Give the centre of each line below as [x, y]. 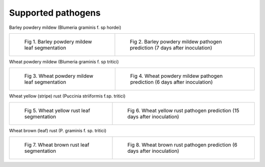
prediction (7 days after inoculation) [171, 48]
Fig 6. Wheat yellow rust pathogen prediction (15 [183, 110]
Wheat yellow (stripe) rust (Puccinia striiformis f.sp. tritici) [67, 96]
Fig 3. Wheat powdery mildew [59, 76]
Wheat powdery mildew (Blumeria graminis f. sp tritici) [64, 62]
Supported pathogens [55, 13]
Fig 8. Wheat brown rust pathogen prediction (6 [182, 145]
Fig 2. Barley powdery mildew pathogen [176, 42]
